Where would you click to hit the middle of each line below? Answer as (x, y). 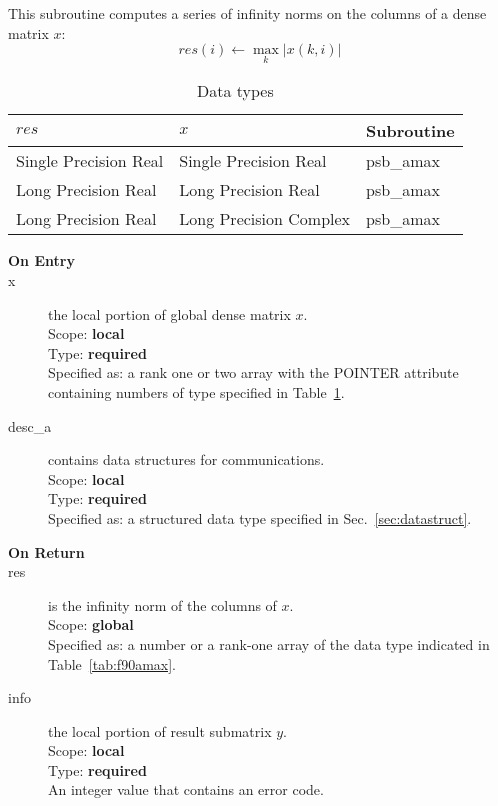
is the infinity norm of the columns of (162, 604)
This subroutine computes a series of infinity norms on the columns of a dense (247, 13)
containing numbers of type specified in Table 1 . (196, 391)
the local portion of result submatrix (160, 730)
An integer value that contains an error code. (186, 789)
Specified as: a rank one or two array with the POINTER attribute (253, 372)
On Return (46, 551)
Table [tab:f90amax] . (112, 663)
